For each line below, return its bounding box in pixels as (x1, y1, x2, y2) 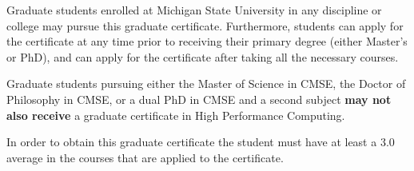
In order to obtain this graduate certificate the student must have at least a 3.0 (6, 133, 395, 150)
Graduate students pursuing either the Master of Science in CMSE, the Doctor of (6, 75, 406, 92)
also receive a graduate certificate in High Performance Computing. (6, 106, 345, 123)
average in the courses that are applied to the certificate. (6, 149, 284, 165)
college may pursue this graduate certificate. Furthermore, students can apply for (6, 17, 404, 34)
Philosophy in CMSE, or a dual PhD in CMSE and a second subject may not (6, 90, 392, 107)
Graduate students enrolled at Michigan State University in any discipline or (6, 2, 382, 18)
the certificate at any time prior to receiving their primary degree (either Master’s (6, 33, 408, 50)
